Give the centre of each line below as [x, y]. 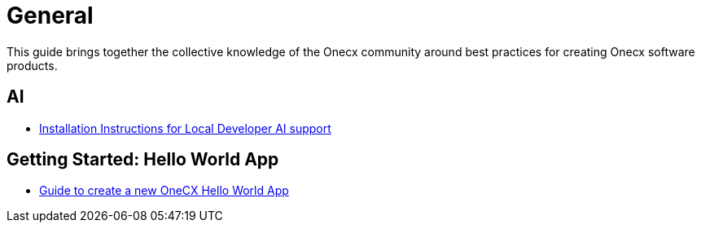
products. [32, 65]
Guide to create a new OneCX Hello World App [164, 191]
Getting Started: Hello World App [143, 160]
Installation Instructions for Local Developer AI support [185, 128]
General [50, 15]
